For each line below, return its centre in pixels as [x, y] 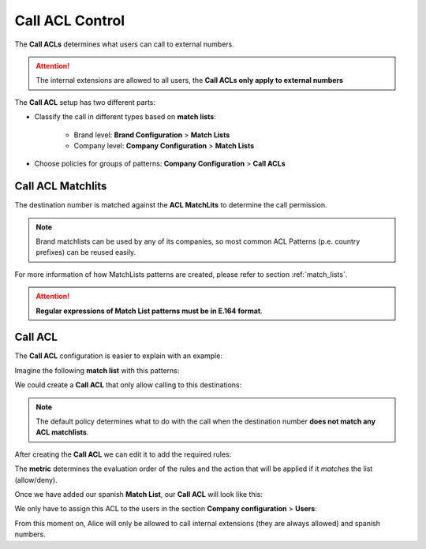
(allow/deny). [36, 480]
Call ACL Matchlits [61, 187]
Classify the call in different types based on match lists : [125, 117]
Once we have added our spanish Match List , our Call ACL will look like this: [139, 494]
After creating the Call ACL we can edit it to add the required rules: [123, 454]
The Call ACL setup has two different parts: [85, 102]
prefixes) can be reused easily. [86, 252]
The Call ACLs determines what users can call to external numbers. [124, 44]
